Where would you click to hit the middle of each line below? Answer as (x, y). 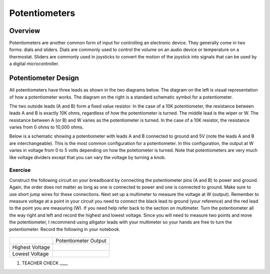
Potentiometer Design (44, 78)
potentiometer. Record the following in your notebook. (65, 229)
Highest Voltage (31, 247)
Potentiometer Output (81, 240)
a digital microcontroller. (34, 64)
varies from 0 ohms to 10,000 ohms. (46, 127)
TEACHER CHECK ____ (45, 263)
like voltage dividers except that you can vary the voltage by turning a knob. (87, 157)
